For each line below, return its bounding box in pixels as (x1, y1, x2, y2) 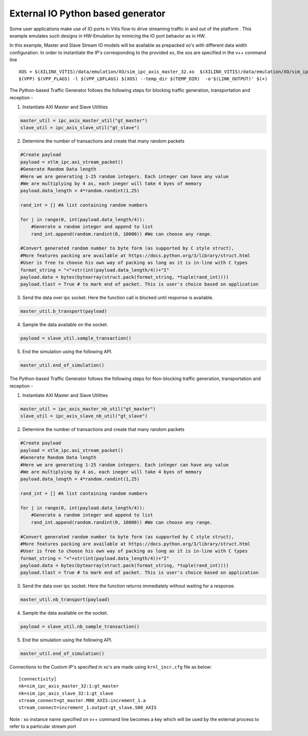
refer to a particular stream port (9, 723, 76, 730)
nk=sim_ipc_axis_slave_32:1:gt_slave (18, 690, 114, 696)
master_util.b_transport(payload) (20, 309, 107, 314)
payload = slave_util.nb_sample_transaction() (20, 624, 140, 630)
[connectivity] (18, 676, 57, 681)
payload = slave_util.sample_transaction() (20, 335, 132, 342)
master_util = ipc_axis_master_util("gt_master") (20, 118, 148, 123)
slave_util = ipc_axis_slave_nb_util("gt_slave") (20, 413, 148, 419)
